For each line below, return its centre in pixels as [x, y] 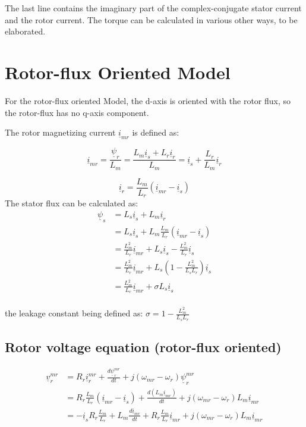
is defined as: [156, 132]
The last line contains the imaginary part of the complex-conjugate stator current [153, 8]
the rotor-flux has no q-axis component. [77, 112]
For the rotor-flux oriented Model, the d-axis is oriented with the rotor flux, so [148, 100]
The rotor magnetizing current [60, 132]
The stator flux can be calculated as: [72, 203]
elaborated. [25, 31]
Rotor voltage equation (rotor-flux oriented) [143, 347]
